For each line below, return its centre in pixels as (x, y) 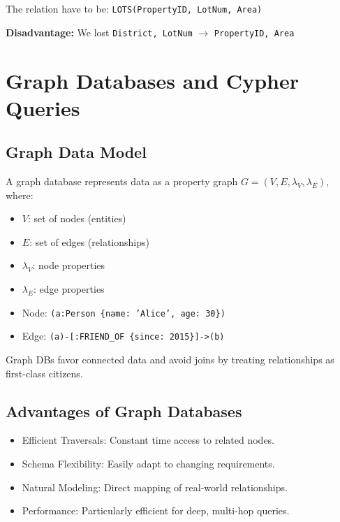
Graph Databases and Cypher (152, 80)
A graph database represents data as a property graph (122, 181)
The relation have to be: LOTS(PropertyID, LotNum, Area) (134, 8)
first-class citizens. (44, 373)
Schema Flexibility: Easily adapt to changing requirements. (148, 463)
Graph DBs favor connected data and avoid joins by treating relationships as (170, 359)
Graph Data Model (76, 152)
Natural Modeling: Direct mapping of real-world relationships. (155, 487)
